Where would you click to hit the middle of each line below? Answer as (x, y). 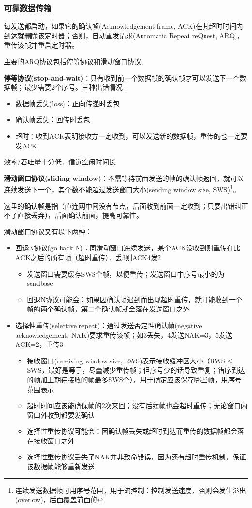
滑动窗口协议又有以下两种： (48, 231)
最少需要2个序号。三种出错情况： (77, 87)
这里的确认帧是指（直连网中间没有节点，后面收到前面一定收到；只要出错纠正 (126, 205)
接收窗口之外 (54, 440)
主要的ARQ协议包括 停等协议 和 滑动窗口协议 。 (76, 61)
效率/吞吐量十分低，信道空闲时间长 (60, 162)
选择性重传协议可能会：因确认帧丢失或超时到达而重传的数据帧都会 (132, 431)
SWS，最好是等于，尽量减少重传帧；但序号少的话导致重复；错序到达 (136, 370)
